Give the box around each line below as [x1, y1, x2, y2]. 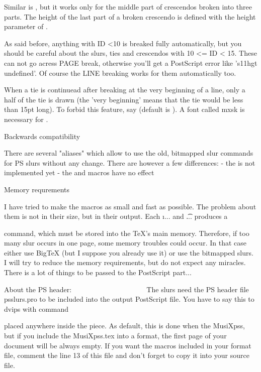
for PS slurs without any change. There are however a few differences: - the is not [4, 157, 255, 168]
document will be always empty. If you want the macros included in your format [4, 340, 251, 350]
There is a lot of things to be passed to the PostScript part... [4, 267, 192, 278]
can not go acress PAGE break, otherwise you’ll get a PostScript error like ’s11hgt [4, 57, 257, 68]
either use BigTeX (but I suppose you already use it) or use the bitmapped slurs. [4, 247, 253, 258]
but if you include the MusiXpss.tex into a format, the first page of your [4, 330, 227, 341]
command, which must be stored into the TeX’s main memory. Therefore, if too [4, 227, 249, 238]
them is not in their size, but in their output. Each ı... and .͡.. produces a [4, 211, 228, 221]
